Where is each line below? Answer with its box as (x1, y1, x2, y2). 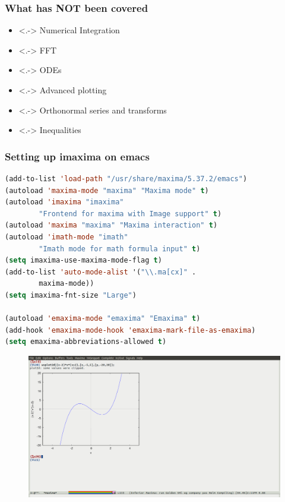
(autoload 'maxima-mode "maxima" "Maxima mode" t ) (5, 186, 209, 195)
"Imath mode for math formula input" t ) (39, 244, 201, 253)
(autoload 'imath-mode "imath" (5, 232, 128, 241)
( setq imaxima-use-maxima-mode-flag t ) (5, 256, 162, 265)
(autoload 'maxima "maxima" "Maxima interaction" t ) (5, 221, 218, 230)
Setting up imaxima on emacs (5, 149, 150, 163)
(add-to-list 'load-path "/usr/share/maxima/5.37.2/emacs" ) (5, 175, 248, 183)
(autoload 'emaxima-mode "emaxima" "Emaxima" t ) (5, 314, 201, 323)
